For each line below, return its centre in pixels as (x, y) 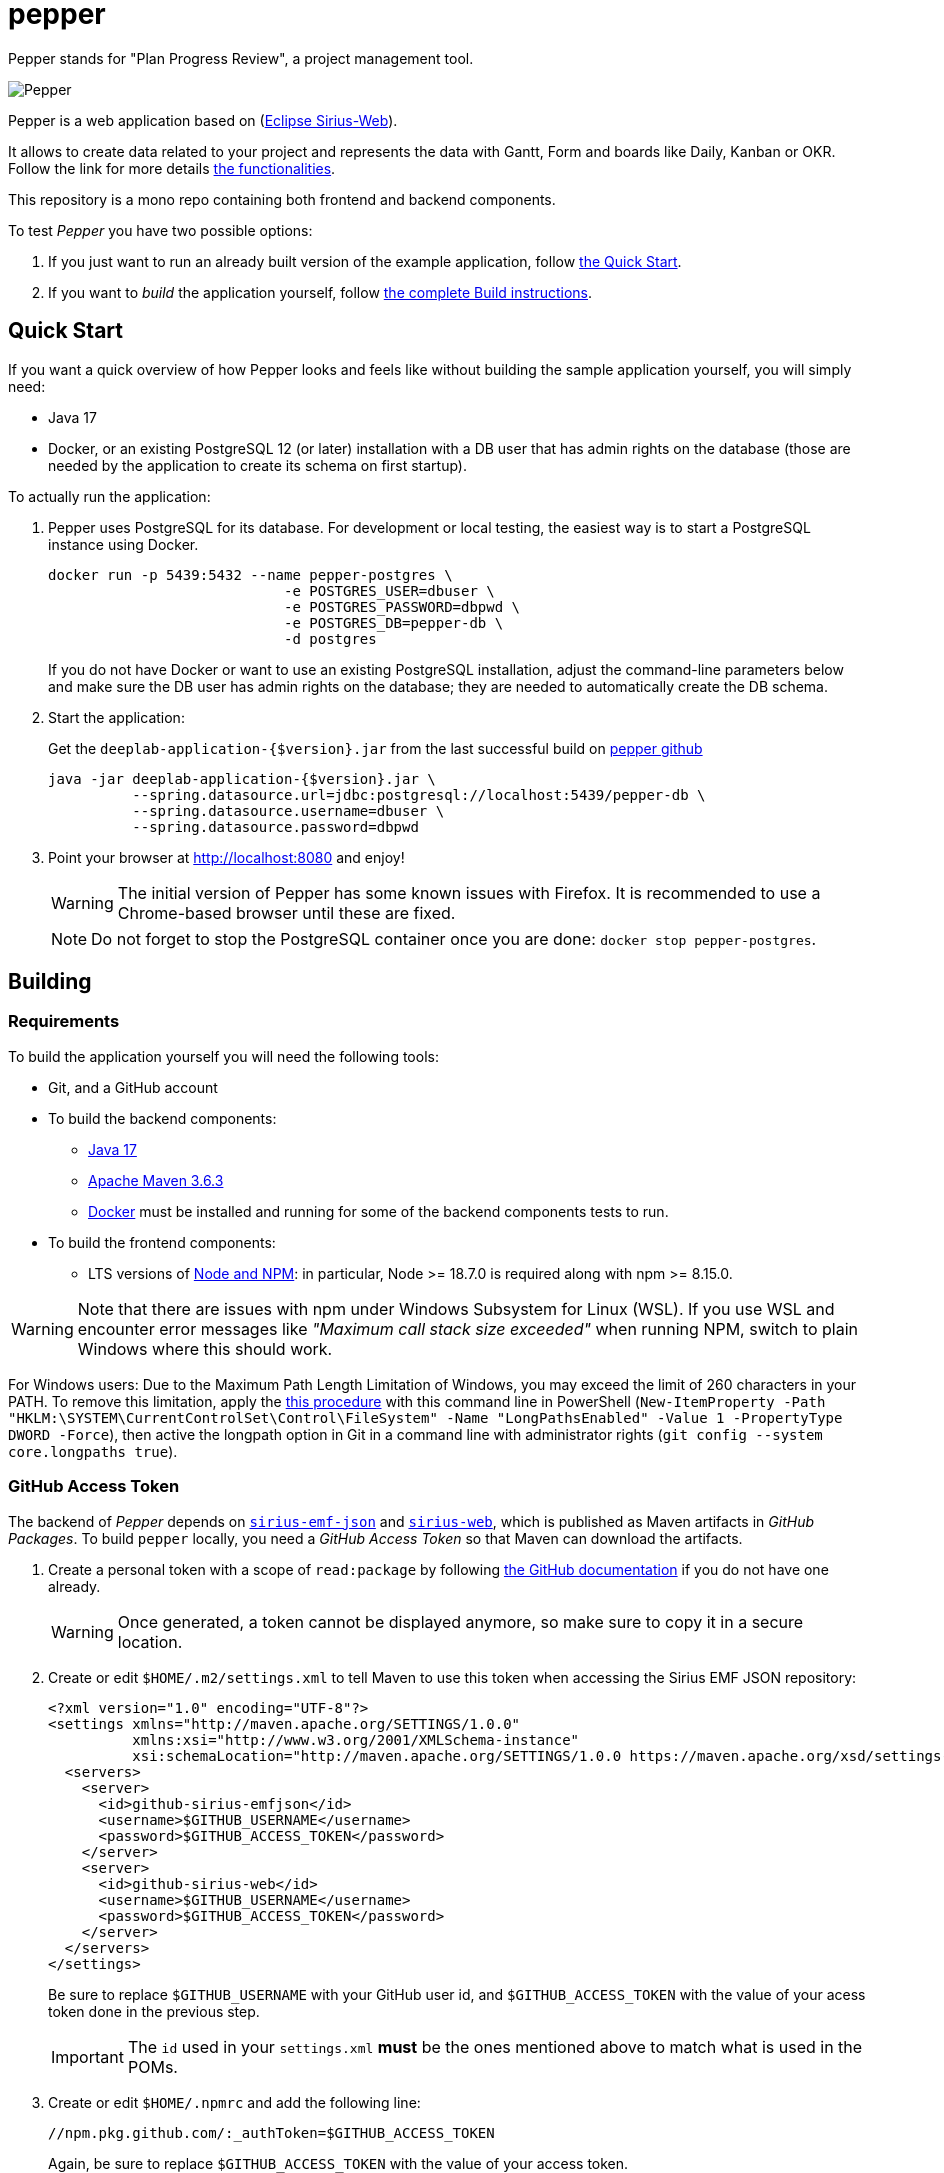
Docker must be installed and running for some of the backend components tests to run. (378, 1211)
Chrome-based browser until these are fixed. (286, 912)
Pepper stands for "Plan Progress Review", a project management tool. (241, 58)
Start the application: (116, 717)
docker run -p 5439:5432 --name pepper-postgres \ (250, 574)
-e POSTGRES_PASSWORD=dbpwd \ (402, 606)
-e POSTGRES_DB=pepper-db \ (394, 622)
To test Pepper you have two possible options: (160, 230)
